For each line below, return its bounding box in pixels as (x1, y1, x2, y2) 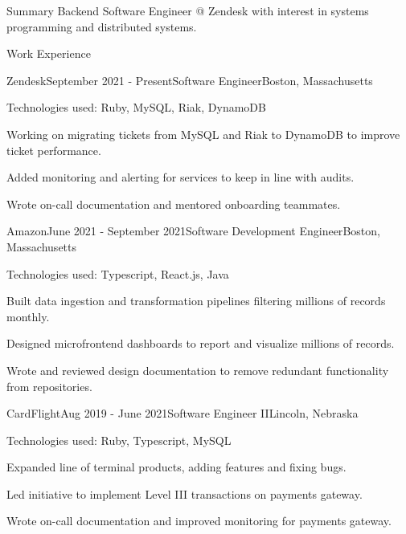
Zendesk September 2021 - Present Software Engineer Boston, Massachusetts (6, 71, 373, 88)
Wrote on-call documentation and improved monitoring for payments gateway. (6, 512, 392, 529)
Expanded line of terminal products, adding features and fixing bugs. (6, 459, 347, 475)
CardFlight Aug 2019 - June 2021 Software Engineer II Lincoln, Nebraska (6, 405, 359, 422)
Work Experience (6, 45, 91, 62)
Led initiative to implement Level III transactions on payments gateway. (6, 485, 363, 502)
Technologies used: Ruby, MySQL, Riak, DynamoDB (6, 99, 266, 116)
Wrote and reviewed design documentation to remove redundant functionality (6, 361, 389, 378)
